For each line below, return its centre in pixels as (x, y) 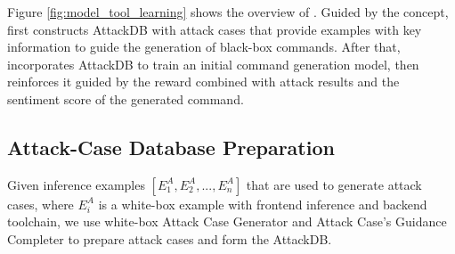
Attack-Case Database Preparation (171, 147)
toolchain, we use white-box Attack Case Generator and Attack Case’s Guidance (227, 221)
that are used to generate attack (334, 184)
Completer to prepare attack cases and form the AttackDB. (170, 238)
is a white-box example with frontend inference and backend (263, 204)
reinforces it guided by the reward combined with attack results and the (203, 82)
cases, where (41, 204)
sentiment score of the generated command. (126, 98)
